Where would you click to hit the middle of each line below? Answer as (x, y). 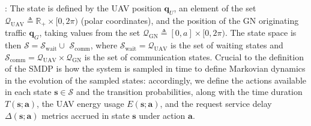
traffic (16, 33)
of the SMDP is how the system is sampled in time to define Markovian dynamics (155, 68)
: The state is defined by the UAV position (83, 8)
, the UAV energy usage (80, 104)
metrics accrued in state (86, 115)
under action (162, 115)
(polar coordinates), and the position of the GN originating (190, 20)
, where (104, 45)
